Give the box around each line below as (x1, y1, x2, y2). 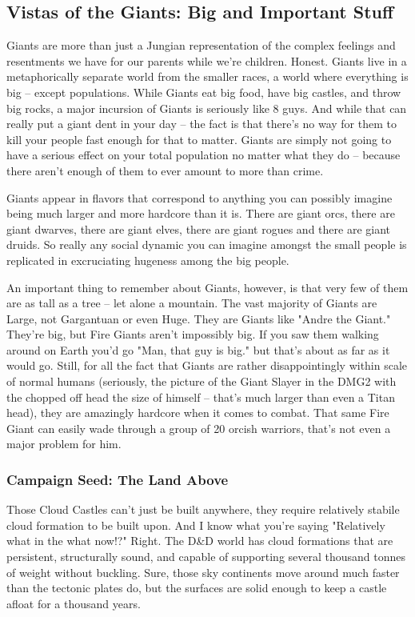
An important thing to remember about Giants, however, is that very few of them (6, 278, 409, 295)
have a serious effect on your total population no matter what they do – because (6, 146, 401, 163)
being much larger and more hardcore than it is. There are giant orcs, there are (6, 205, 395, 222)
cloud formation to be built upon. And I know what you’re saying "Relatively (6, 516, 385, 533)
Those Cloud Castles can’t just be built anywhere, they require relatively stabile (6, 501, 400, 518)
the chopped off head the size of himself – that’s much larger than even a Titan (6, 388, 395, 405)
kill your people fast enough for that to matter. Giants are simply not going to (6, 130, 392, 147)
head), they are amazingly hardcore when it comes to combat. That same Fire (6, 404, 389, 421)
